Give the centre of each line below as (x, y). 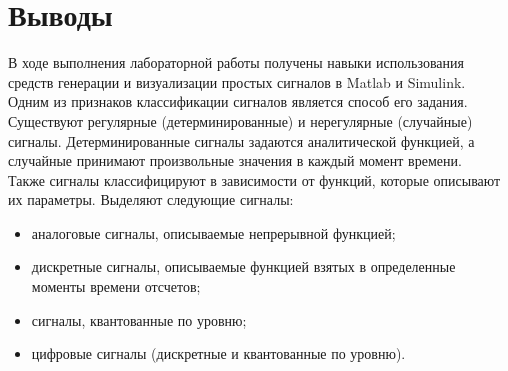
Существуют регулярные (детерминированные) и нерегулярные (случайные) (240, 120)
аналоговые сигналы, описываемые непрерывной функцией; (213, 232)
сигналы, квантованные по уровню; (139, 319)
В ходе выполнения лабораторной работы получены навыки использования (236, 62)
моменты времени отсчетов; (116, 286)
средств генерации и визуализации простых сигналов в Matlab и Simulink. (237, 81)
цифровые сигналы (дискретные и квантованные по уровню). (218, 353)
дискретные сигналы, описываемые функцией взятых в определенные (243, 266)
